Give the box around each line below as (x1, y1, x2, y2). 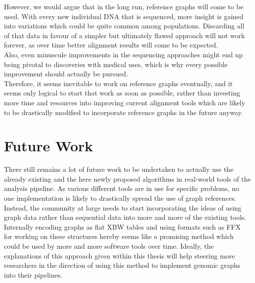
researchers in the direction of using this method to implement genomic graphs (4, 260, 241, 270)
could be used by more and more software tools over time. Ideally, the (4, 241, 214, 251)
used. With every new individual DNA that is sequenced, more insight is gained (4, 11, 244, 21)
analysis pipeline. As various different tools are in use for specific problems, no (4, 183, 239, 193)
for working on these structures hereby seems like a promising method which (4, 231, 234, 241)
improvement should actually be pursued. (4, 69, 128, 79)
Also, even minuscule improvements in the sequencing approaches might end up (4, 49, 243, 59)
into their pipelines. (4, 269, 63, 280)
